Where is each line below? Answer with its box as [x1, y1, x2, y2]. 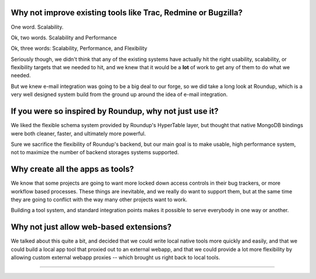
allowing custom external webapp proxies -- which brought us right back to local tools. [11, 254, 221, 261]
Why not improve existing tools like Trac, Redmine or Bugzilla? [11, 8, 243, 18]
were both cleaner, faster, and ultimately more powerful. [11, 130, 146, 137]
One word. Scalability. [11, 23, 64, 30]
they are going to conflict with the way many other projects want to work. [11, 196, 187, 203]
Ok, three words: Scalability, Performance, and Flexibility [11, 45, 147, 52]
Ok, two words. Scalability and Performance [11, 34, 117, 41]
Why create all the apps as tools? [11, 164, 135, 174]
